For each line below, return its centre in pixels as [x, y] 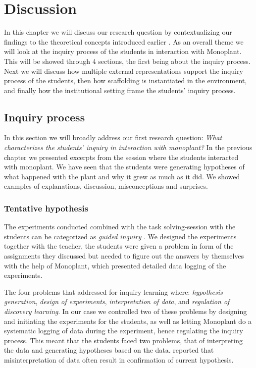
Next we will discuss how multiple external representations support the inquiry [124, 71]
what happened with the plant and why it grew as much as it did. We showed [122, 176]
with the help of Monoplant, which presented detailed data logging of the [115, 265]
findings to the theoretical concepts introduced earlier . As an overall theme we [124, 41]
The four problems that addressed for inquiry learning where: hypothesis [113, 291]
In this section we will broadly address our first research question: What [113, 137]
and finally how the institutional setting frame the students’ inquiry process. [120, 90]
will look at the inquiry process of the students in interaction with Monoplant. [123, 51]
